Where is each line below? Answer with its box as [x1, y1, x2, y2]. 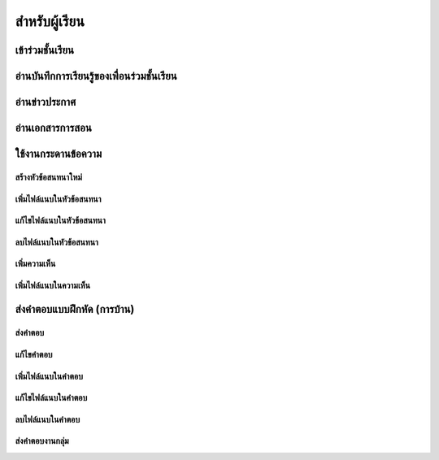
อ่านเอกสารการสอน [15, 121, 93, 135]
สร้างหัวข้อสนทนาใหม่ [15, 171, 83, 183]
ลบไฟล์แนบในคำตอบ [15, 414, 80, 425]
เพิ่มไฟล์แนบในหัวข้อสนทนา [15, 193, 102, 205]
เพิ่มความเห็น [15, 258, 56, 270]
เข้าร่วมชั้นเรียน [15, 43, 75, 57]
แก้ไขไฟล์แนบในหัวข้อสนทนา [15, 215, 106, 227]
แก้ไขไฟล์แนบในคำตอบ [15, 393, 88, 404]
